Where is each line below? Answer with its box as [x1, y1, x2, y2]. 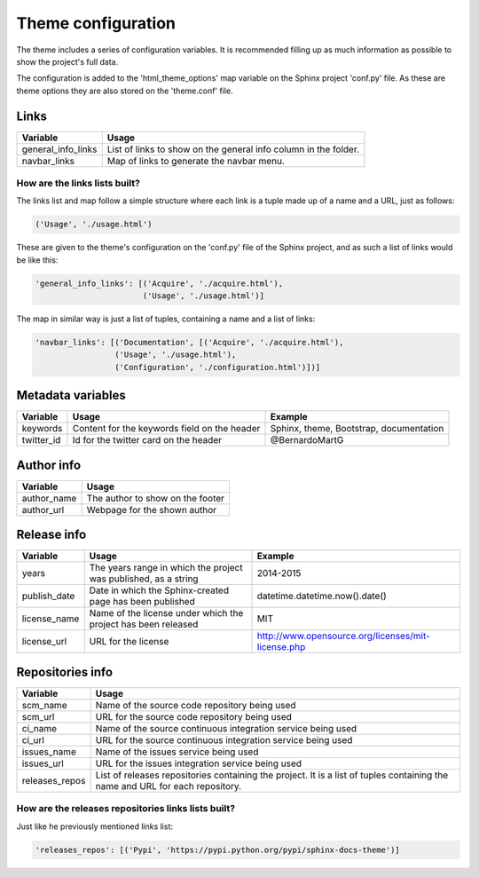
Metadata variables [16, 388, 126, 403]
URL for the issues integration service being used [95, 757, 302, 770]
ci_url [21, 733, 44, 746]
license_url [21, 636, 67, 648]
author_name [21, 492, 77, 504]
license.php [256, 641, 306, 653]
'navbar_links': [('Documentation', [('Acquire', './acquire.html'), [35, 337, 344, 348]
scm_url [21, 710, 55, 723]
